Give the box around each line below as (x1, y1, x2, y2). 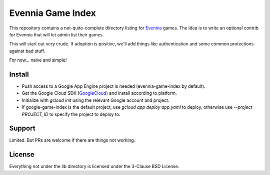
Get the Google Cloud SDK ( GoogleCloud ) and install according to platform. (21, 90, 177, 96)
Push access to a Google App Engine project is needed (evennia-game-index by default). (21, 83, 205, 89)
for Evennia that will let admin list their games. (9, 31, 104, 37)
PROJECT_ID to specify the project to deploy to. (21, 111, 120, 117)
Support (9, 124, 35, 133)
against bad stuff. (9, 48, 45, 54)
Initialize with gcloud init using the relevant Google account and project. (21, 97, 169, 103)
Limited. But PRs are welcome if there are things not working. (9, 137, 135, 143)
